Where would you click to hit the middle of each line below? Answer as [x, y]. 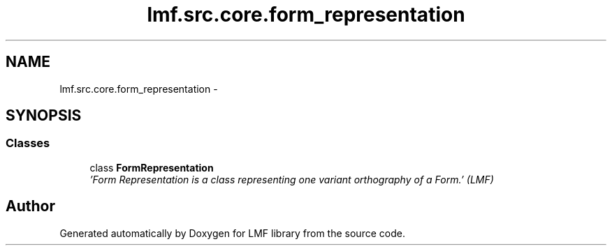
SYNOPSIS [44, 116]
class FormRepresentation [152, 167]
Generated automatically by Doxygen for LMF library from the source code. [232, 233]
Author [30, 206]
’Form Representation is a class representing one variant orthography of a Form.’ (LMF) [292, 179]
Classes [28, 143]
